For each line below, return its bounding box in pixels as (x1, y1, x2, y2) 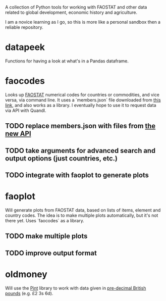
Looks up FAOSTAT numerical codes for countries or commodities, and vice (5, 92, 160, 98)
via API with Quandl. (5, 107, 47, 113)
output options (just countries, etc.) (5, 154, 118, 162)
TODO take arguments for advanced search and (5, 146, 156, 155)
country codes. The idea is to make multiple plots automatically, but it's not (5, 212, 159, 218)
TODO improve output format (5, 249, 97, 257)
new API (5, 130, 31, 138)
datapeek (5, 42, 45, 53)
